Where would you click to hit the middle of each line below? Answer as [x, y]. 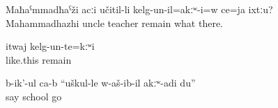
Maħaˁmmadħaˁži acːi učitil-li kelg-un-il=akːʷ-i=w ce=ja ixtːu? [139, 9]
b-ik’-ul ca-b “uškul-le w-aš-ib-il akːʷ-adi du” [101, 83]
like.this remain [39, 59]
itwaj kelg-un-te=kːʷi [50, 46]
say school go [34, 96]
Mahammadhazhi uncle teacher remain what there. [115, 22]
